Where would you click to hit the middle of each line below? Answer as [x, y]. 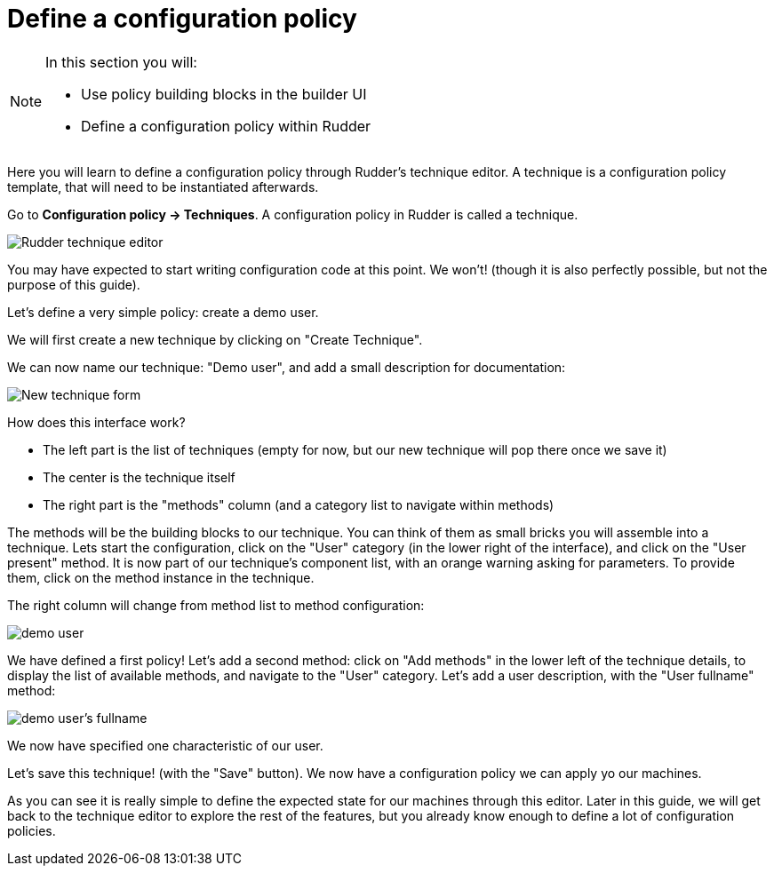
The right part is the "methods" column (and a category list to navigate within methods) [299, 504]
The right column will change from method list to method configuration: [216, 605]
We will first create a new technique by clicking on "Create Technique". [215, 339]
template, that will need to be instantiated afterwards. [163, 187]
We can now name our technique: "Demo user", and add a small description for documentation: [287, 367]
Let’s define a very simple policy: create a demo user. [163, 312]
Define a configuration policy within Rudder [226, 126]
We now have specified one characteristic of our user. [165, 745]
